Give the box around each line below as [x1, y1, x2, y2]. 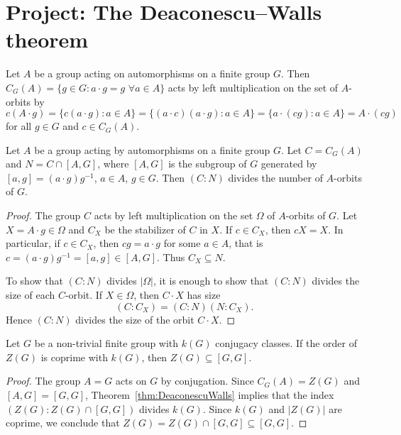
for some [163, 236, 201, 250]
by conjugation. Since [160, 373, 254, 388]
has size [187, 287, 221, 302]
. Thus [156, 249, 185, 264]
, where [97, 156, 129, 171]
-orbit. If [65, 287, 103, 302]
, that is [229, 236, 263, 250]
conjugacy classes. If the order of [215, 336, 358, 351]
